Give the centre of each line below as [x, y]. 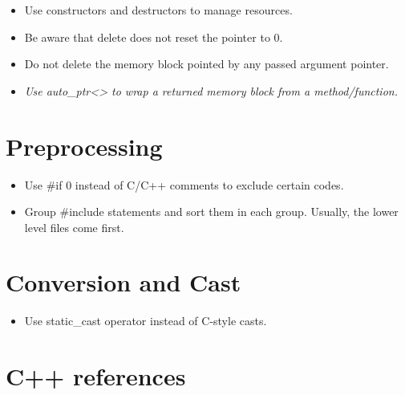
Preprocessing [84, 146]
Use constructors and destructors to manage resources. [158, 10]
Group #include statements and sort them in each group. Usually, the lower [211, 212]
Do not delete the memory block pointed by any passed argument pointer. [207, 64]
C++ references [96, 376]
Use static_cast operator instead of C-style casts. [146, 321]
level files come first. [74, 227]
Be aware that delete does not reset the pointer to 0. [154, 37]
